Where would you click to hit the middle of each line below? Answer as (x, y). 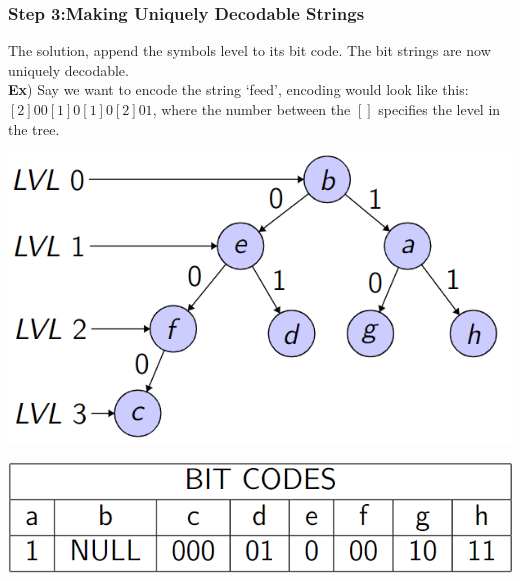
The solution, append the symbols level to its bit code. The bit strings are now (249, 50)
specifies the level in (439, 109)
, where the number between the (251, 109)
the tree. (34, 128)
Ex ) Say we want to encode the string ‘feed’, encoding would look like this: (238, 89)
